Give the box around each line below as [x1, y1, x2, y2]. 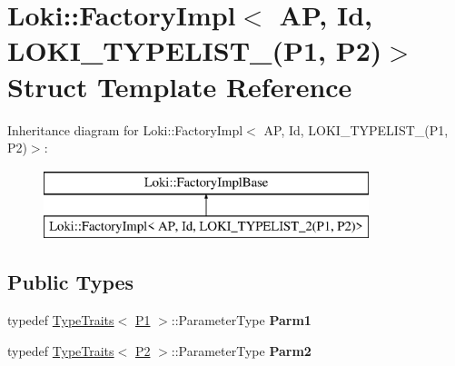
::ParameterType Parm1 [171, 311, 312, 330]
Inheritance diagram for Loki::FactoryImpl [7, 120, 243, 139]
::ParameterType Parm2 [171, 341, 312, 360]
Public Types [7, 268, 134, 296]
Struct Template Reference [7, 67, 352, 104]
